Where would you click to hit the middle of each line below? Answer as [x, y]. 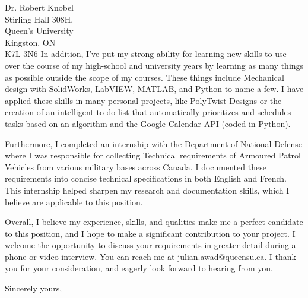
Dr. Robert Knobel [39, 7]
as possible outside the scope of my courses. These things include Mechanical [145, 77]
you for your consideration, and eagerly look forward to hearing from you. [139, 268]
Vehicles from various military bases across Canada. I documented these [136, 167]
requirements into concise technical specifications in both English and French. [146, 178]
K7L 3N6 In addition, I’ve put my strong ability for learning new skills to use [146, 54]
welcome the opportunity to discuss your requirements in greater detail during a [150, 245]
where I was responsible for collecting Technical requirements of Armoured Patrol [153, 155]
